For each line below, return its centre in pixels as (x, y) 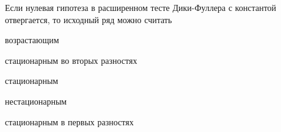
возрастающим (32, 40)
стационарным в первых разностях (69, 121)
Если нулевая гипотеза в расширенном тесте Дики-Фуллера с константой (141, 7)
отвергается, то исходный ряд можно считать (89, 19)
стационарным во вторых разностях (71, 60)
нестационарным (36, 101)
